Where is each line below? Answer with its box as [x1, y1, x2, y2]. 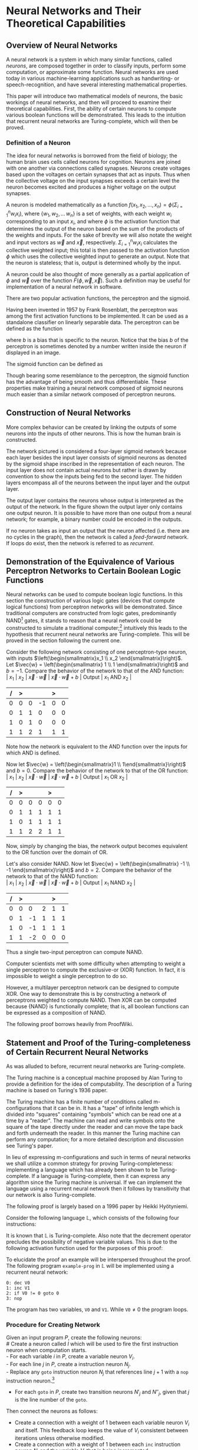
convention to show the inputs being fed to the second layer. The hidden [6, 472, 182, 480]
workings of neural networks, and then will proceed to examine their [6, 99, 172, 106]
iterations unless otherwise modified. [14, 1434, 105, 1441]
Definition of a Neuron [6, 138, 71, 147]
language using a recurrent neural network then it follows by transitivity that [6, 1184, 190, 1192]
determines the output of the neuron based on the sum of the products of [6, 225, 184, 232]
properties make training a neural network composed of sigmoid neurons [6, 384, 184, 391]
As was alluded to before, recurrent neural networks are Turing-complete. [6, 1063, 186, 1070]
